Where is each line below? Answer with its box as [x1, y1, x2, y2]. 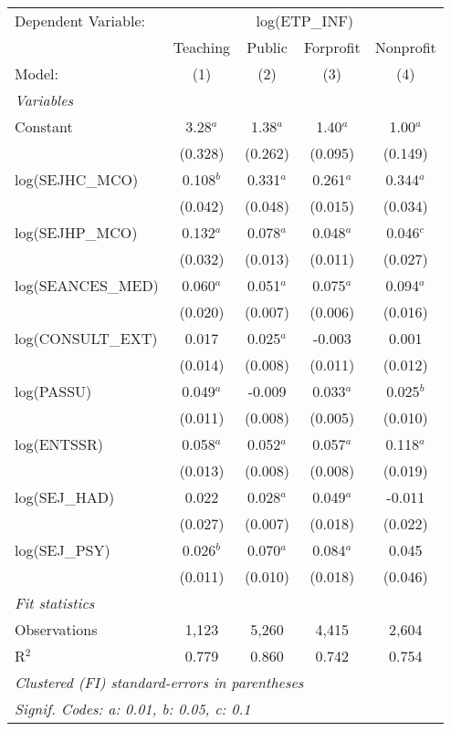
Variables [15, 89, 74, 110]
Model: [15, 63, 59, 84]
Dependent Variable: [15, 10, 145, 31]
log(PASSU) [15, 381, 92, 402]
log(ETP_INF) [256, 10, 354, 31]
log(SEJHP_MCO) [15, 222, 138, 243]
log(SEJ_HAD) [15, 486, 115, 507]
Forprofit [303, 37, 361, 57]
